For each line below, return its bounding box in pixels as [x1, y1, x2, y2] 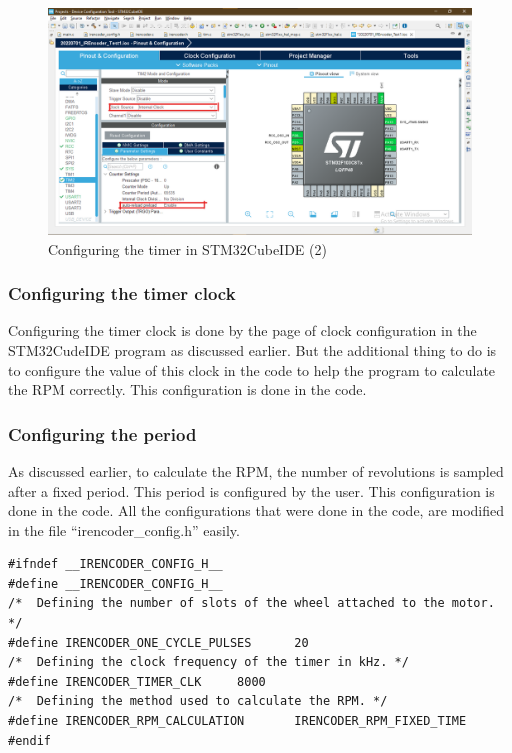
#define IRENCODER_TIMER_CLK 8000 [8, 674, 266, 689]
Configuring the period [8, 421, 197, 446]
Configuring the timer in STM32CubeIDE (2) [48, 238, 327, 259]
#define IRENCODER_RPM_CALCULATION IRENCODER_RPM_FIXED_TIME [8, 714, 467, 729]
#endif [8, 733, 51, 748]
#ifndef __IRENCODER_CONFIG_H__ [8, 557, 223, 572]
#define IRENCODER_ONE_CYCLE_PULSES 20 [8, 635, 309, 650]
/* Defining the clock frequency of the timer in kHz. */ [8, 655, 409, 670]
